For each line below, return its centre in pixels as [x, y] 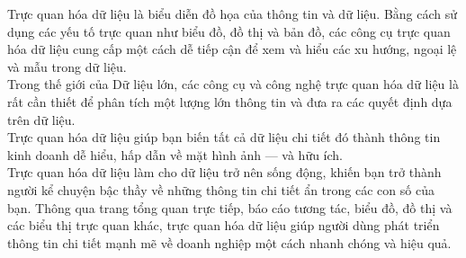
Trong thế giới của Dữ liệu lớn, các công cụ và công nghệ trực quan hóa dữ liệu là [233, 84]
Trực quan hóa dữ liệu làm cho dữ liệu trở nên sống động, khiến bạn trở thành [224, 172]
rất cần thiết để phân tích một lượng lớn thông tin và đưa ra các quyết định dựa [230, 101]
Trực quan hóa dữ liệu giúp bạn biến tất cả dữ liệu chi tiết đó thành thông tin [224, 137]
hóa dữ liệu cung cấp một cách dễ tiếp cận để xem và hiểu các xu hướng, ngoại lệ [232, 49]
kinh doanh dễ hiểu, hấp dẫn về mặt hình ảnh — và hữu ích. [175, 154]
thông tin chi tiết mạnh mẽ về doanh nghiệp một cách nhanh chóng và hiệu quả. [229, 242]
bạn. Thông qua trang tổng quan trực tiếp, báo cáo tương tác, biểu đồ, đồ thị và [230, 207]
